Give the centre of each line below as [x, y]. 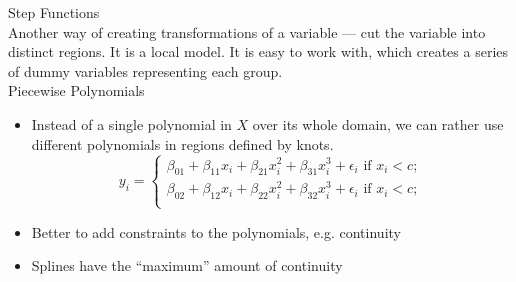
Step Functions [54, 12]
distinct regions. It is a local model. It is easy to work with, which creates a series [258, 51]
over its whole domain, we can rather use [378, 123]
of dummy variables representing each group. [145, 70]
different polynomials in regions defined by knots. [182, 143]
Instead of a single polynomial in [131, 123]
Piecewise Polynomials [76, 90]
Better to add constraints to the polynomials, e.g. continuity [216, 231]
